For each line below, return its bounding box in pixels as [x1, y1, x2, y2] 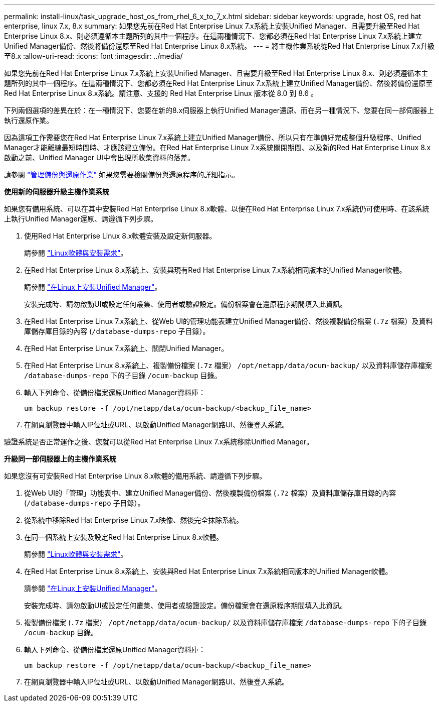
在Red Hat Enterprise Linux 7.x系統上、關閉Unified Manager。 [24, 344, 229, 352]
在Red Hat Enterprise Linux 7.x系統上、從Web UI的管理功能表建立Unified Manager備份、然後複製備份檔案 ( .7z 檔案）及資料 [24, 317, 433, 325]
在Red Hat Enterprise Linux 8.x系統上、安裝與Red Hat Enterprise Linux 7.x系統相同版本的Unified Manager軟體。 [24, 567, 392, 575]
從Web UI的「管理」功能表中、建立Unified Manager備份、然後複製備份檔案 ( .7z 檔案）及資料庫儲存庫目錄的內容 [24, 489, 396, 497]
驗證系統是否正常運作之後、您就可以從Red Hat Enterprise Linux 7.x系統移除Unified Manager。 [4, 437, 314, 446]
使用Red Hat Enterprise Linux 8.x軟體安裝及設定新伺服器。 [24, 231, 216, 240]
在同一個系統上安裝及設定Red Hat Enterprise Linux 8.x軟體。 [24, 533, 224, 541]
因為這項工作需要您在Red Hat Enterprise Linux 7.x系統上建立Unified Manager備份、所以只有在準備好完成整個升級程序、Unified [4, 133, 421, 142]
